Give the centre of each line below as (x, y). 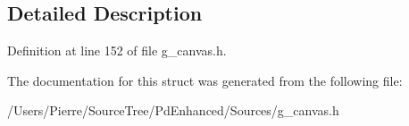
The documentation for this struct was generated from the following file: (205, 80)
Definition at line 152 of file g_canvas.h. (117, 50)
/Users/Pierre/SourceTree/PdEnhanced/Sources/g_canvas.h (173, 110)
